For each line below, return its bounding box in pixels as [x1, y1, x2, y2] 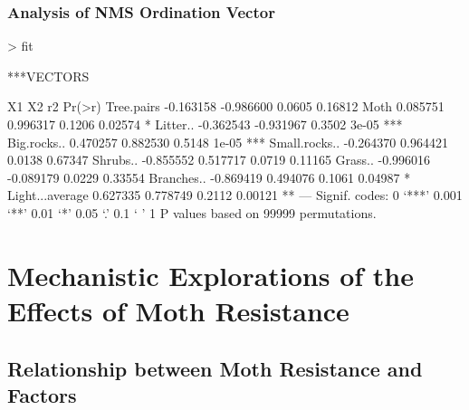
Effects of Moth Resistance [7, 291, 349, 329]
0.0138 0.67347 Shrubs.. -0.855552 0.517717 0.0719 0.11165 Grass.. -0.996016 [7, 150, 431, 169]
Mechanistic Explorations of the [7, 256, 415, 293]
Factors [7, 380, 77, 408]
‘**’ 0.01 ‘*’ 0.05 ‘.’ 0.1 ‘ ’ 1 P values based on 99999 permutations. [7, 203, 377, 222]
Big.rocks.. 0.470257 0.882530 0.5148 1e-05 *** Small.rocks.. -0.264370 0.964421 [7, 132, 448, 151]
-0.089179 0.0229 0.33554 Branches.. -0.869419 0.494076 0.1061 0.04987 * [7, 167, 411, 186]
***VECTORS [7, 66, 90, 85]
